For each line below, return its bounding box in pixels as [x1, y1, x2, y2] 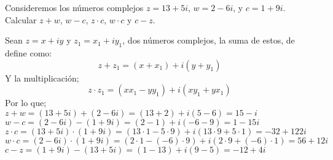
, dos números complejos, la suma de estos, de [122, 34, 295, 47]
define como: [5, 46, 52, 59]
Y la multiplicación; [5, 71, 79, 84]
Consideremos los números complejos [5, 1, 144, 13]
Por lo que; [5, 96, 47, 109]
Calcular [5, 13, 37, 26]
